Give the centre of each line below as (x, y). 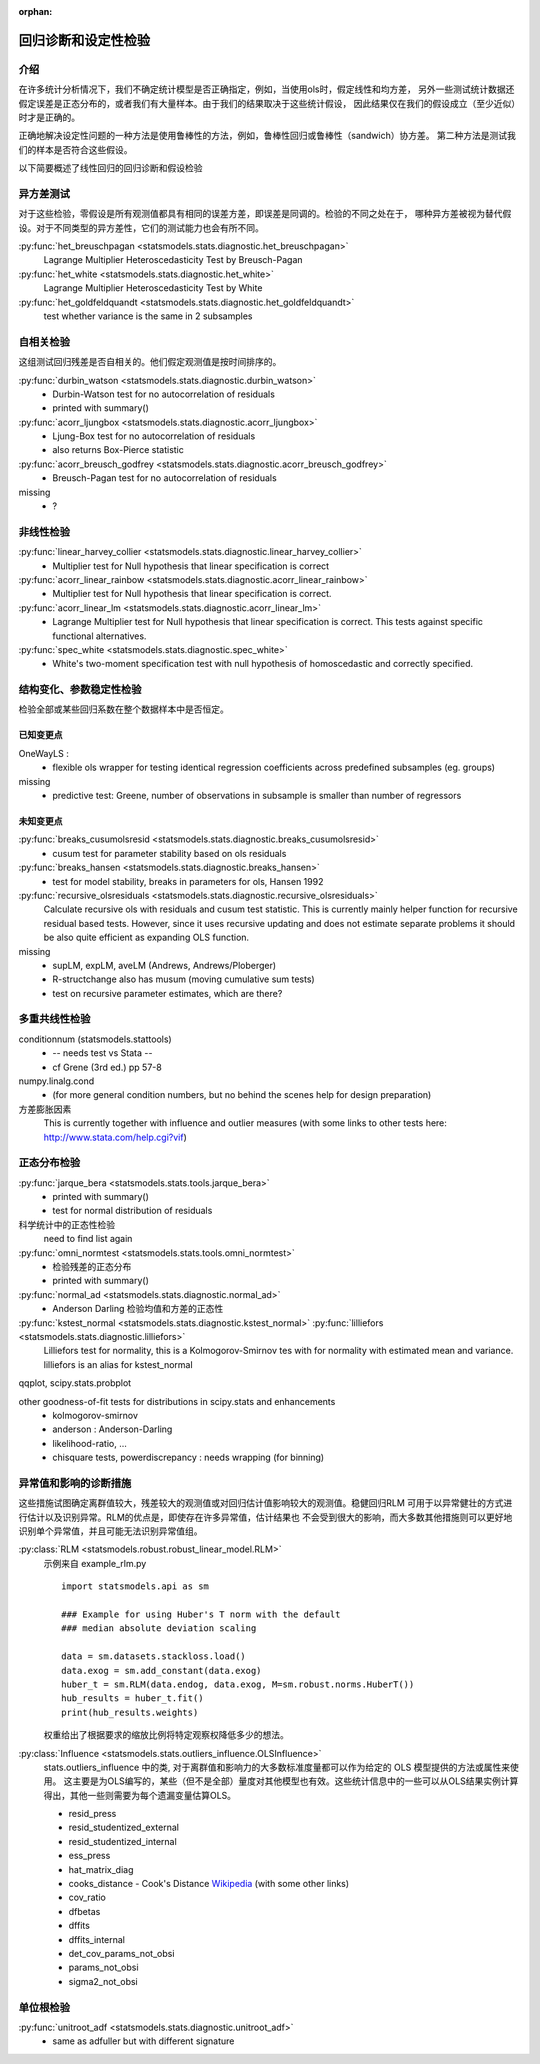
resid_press (92, 1814)
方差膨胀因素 (45, 1109)
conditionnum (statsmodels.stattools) (95, 1039)
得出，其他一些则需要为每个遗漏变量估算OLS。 (140, 1795)
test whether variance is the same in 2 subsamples (148, 316)
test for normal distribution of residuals (132, 1211)
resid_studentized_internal (122, 1841)
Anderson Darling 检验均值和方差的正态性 (138, 1309)
